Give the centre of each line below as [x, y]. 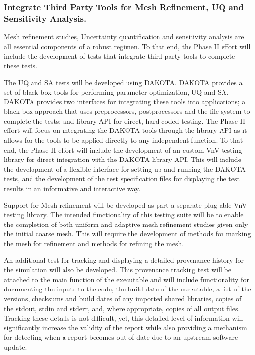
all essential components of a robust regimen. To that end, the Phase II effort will [127, 46]
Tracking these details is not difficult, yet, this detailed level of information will [124, 318]
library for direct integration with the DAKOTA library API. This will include [123, 159]
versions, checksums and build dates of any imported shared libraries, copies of [123, 298]
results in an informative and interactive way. [72, 188]
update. [16, 346]
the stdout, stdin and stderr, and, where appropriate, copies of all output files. [122, 308]
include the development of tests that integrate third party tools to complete [120, 56]
